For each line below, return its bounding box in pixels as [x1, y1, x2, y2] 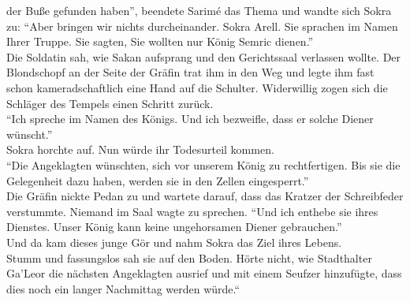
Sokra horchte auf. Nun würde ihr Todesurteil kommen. [6, 141, 274, 158]
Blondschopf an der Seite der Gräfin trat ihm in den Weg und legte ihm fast [6, 64, 375, 80]
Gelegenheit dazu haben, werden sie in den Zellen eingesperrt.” [6, 172, 309, 188]
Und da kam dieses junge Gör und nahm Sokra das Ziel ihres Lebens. [6, 233, 342, 250]
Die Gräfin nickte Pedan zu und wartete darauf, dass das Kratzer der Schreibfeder [6, 188, 404, 204]
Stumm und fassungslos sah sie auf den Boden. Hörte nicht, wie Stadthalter [6, 249, 372, 266]
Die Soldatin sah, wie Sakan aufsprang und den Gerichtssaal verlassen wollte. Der [6, 48, 401, 65]
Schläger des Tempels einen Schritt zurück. [6, 95, 214, 111]
